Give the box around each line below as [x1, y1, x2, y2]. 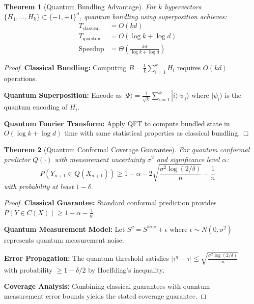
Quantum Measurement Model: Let [4, 223, 125, 234]
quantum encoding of [4, 102, 68, 112]
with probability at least [4, 181, 74, 191]
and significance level [156, 154, 220, 164]
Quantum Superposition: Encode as [4, 90, 122, 100]
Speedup [79, 45, 104, 53]
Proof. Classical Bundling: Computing [4, 62, 127, 72]
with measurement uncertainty [55, 154, 145, 164]
